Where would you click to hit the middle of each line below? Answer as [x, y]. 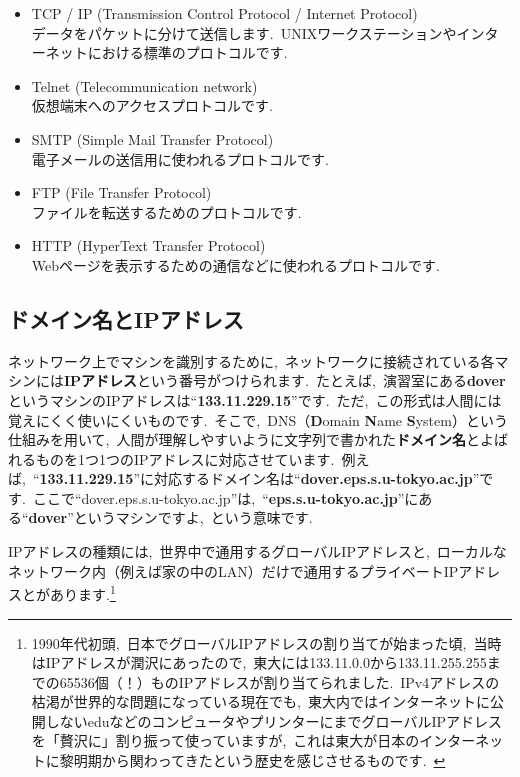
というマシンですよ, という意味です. [193, 517]
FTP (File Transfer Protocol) [121, 192]
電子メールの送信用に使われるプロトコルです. [180, 158]
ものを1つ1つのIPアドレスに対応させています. [185, 458]
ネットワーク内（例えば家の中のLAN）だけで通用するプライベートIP [233, 570]
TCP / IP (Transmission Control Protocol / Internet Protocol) [224, 13]
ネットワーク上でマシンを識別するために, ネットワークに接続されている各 [251, 360]
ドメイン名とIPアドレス [126, 318]
